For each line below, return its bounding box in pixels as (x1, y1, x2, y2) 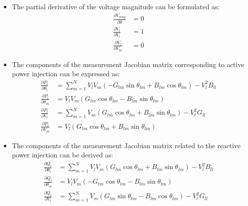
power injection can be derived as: (12, 150, 114, 160)
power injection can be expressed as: (12, 69, 120, 79)
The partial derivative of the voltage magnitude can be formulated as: (12, 1, 220, 11)
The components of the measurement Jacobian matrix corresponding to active (12, 59, 244, 69)
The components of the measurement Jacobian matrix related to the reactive (12, 140, 241, 150)
